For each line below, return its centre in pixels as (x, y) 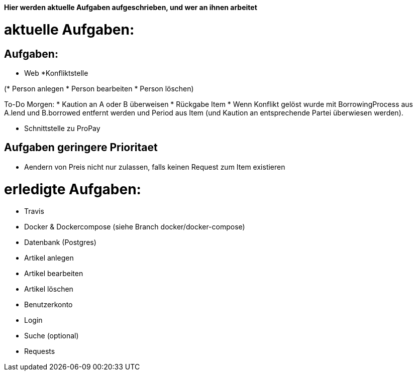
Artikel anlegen (49, 258)
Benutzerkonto (48, 305)
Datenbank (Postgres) (60, 242)
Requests (40, 351)
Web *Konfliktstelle (56, 73)
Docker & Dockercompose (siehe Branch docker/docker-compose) (135, 227)
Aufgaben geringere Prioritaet (81, 148)
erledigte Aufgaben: (73, 189)
